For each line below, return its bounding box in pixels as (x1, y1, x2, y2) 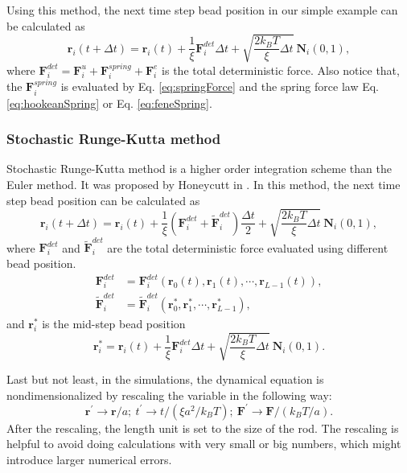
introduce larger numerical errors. (6, 450, 172, 467)
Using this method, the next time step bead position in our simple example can (6, 2, 398, 18)
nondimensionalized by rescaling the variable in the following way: (6, 386, 332, 403)
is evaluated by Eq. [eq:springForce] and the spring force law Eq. (60, 78, 379, 95)
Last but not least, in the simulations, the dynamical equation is (6, 371, 324, 388)
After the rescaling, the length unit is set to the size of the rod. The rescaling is (6, 419, 399, 436)
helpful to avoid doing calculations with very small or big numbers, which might (6, 435, 401, 452)
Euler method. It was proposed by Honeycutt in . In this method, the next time (6, 175, 401, 192)
